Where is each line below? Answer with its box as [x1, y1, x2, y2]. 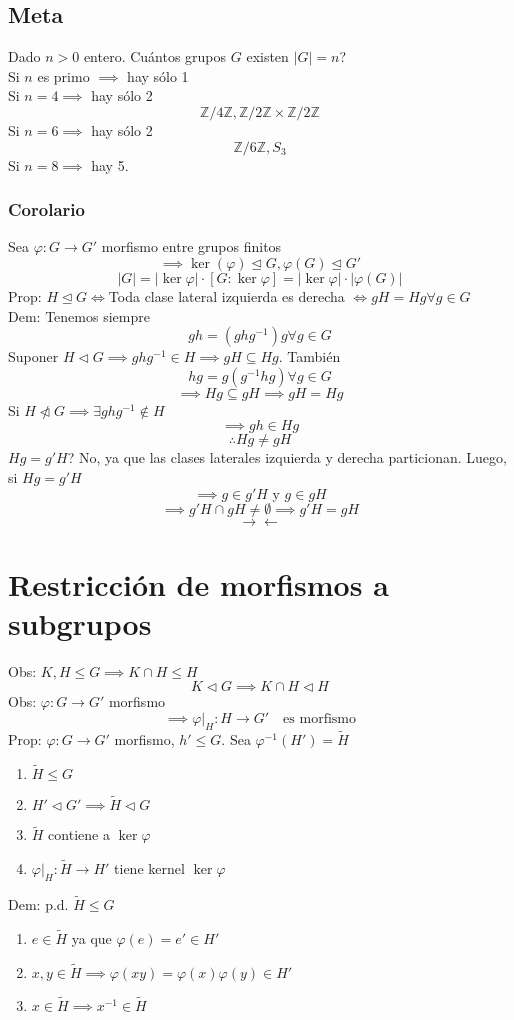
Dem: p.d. [8, 894, 69, 915]
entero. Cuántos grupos [83, 46, 227, 67]
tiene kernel [114, 858, 185, 879]
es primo [37, 65, 90, 86]
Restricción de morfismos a [8, 563, 389, 604]
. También [278, 346, 341, 367]
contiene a [48, 824, 110, 845]
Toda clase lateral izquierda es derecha [108, 285, 345, 306]
